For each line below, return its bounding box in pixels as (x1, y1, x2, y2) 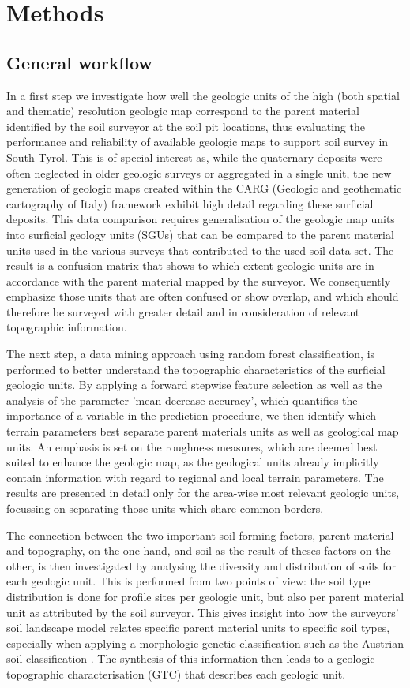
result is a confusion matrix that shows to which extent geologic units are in (6, 257, 374, 274)
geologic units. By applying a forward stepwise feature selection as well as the (6, 376, 382, 393)
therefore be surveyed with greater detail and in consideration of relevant (6, 303, 360, 320)
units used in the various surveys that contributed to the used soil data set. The (6, 241, 394, 258)
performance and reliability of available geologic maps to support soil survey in (6, 133, 389, 150)
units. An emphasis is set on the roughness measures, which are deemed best (6, 438, 378, 454)
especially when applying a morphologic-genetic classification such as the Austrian (6, 634, 404, 651)
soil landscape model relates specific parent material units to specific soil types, (6, 619, 390, 636)
